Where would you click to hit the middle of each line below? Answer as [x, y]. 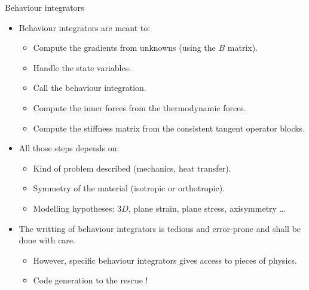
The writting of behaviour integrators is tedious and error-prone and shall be [160, 228]
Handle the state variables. [82, 67]
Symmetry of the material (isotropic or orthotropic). [129, 188]
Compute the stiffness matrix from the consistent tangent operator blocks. [169, 128]
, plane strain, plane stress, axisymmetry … [207, 208]
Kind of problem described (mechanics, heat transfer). [132, 168]
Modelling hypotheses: [74, 208]
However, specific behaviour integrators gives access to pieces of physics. [165, 260]
